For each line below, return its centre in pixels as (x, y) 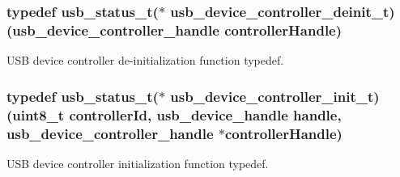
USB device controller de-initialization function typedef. (145, 60)
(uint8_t (36, 114)
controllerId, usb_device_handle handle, (205, 114)
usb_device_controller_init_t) (275, 96)
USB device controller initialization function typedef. (138, 163)
